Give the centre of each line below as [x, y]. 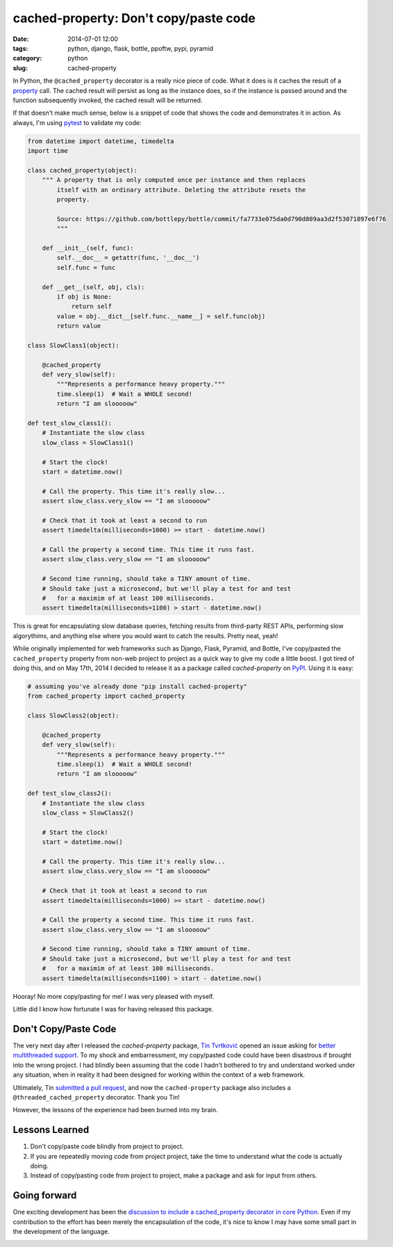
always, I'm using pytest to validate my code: [77, 122]
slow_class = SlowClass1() [88, 442]
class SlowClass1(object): [73, 345]
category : [27, 58]
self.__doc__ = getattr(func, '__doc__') [128, 258]
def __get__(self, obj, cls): [93, 287]
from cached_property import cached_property [106, 696]
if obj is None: [84, 296]
